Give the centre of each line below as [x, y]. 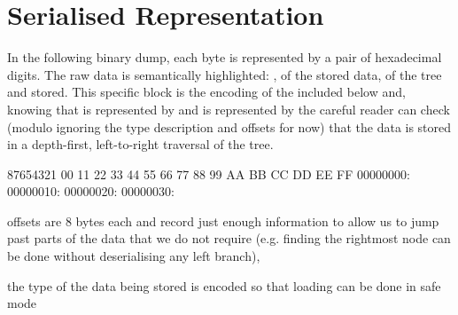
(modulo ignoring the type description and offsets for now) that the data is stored [229, 126]
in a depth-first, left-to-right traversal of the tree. [140, 144]
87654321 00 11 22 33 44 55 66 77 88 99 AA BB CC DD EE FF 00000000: [209, 173]
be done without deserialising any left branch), [134, 256]
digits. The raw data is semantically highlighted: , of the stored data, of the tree [225, 74]
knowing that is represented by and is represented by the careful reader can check [229, 109]
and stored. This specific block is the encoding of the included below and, [206, 92]
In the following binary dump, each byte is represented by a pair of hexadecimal [225, 57]
